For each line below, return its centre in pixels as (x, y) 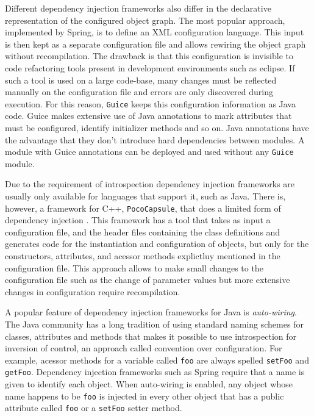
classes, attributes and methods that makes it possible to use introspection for (151, 336)
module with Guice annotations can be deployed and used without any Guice (149, 152)
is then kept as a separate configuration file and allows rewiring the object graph (155, 44)
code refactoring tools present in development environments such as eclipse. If (150, 67)
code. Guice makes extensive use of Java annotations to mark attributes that (148, 116)
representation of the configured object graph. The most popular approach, (145, 20)
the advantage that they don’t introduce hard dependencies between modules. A (155, 139)
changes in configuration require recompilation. (93, 291)
